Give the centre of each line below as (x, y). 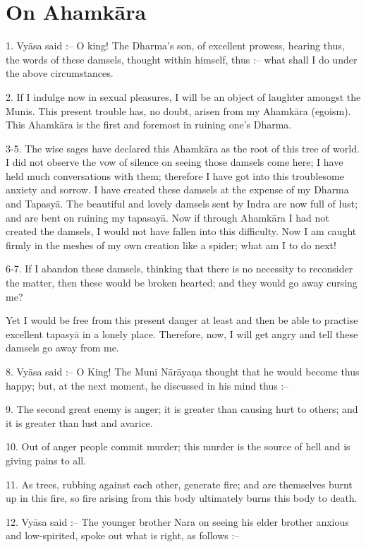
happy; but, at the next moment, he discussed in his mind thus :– (147, 385)
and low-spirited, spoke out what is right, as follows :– (123, 535)
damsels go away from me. (62, 348)
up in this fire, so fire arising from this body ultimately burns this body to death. (182, 498)
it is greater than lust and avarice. (79, 422)
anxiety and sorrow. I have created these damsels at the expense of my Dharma (177, 190)
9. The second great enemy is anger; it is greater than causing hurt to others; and (182, 409)
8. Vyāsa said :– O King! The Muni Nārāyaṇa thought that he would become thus (183, 371)
